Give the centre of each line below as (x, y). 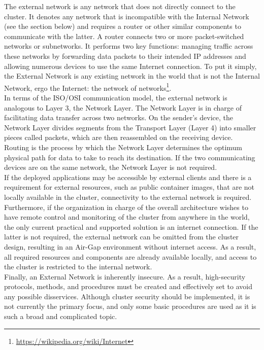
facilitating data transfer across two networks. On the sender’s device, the (119, 117)
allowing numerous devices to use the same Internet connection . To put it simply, (130, 66)
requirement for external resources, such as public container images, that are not (129, 187)
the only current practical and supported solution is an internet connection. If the (131, 226)
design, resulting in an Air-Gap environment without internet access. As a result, (130, 246)
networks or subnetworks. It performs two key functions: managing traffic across (129, 46)
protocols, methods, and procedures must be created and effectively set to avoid (128, 286)
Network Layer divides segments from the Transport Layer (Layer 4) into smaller (130, 127)
